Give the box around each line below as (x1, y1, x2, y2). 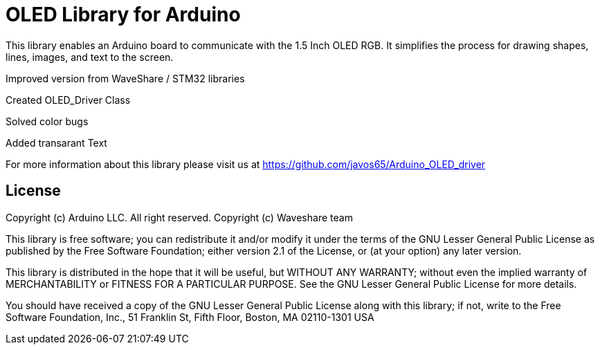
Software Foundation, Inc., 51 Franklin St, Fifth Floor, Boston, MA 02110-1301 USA (6, 311, 374, 323)
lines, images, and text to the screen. (6, 50, 174, 63)
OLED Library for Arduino (6, 3, 241, 26)
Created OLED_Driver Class (6, 93, 131, 106)
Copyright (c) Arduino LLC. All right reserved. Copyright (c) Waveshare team (6, 211, 353, 223)
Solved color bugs (6, 115, 89, 127)
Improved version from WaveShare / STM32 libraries (6, 72, 245, 84)
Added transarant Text (6, 136, 107, 149)
